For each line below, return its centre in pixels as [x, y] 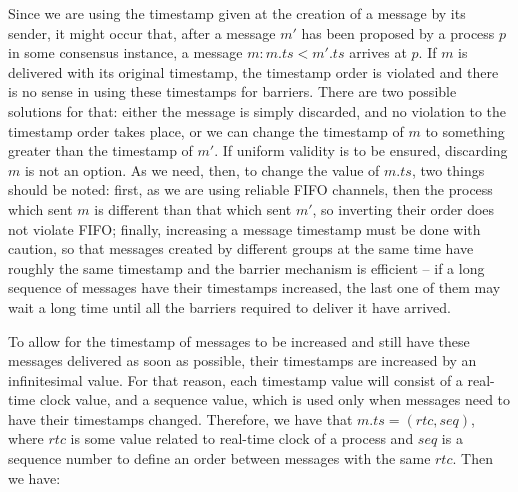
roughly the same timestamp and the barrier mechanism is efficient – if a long [246, 267]
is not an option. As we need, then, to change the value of [202, 169]
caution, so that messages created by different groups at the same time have [241, 248]
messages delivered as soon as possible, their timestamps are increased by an [242, 360]
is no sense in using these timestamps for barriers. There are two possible [232, 91]
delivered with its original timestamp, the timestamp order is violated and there [253, 71]
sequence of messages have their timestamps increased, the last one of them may [254, 287]
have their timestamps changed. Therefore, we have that [180, 418]
